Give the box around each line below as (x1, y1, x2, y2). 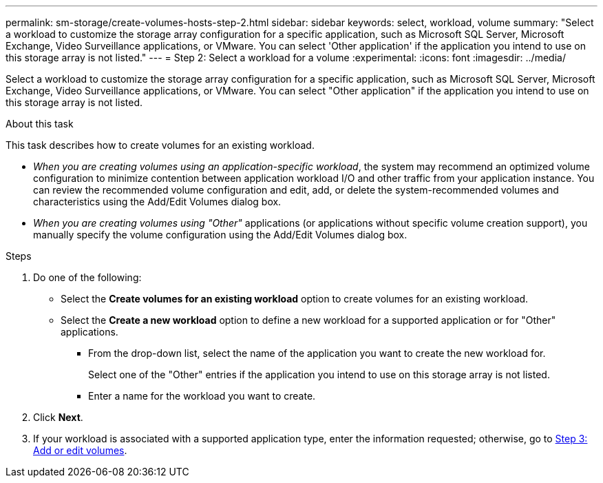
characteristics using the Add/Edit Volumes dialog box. (33, 196, 282, 207)
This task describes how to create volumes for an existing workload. (6, 139, 315, 151)
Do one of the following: (33, 271, 142, 283)
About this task (6, 118, 74, 130)
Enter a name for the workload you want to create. (88, 390, 316, 402)
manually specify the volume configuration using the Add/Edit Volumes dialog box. (33, 229, 408, 240)
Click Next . (33, 411, 83, 423)
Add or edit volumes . (33, 444, 127, 456)
